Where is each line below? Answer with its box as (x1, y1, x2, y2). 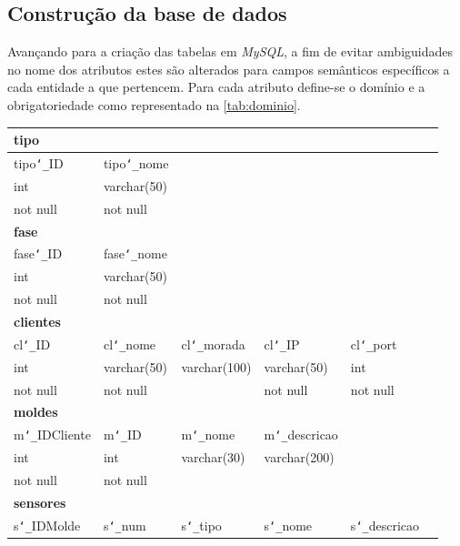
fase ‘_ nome (103, 244, 167, 263)
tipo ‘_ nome (103, 153, 169, 172)
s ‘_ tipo (181, 515, 222, 534)
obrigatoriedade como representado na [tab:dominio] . (7, 95, 301, 114)
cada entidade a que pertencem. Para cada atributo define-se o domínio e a (7, 77, 425, 96)
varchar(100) (181, 357, 252, 376)
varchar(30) (181, 448, 245, 467)
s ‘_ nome (264, 515, 313, 534)
